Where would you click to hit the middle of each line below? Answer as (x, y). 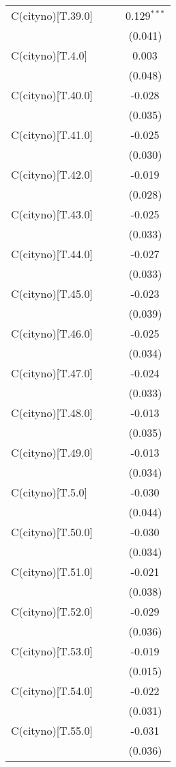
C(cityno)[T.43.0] (52, 214)
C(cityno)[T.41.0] (52, 135)
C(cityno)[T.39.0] (52, 15)
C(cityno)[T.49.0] (52, 452)
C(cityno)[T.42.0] (52, 174)
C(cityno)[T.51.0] (52, 571)
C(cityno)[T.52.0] (52, 611)
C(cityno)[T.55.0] (52, 730)
